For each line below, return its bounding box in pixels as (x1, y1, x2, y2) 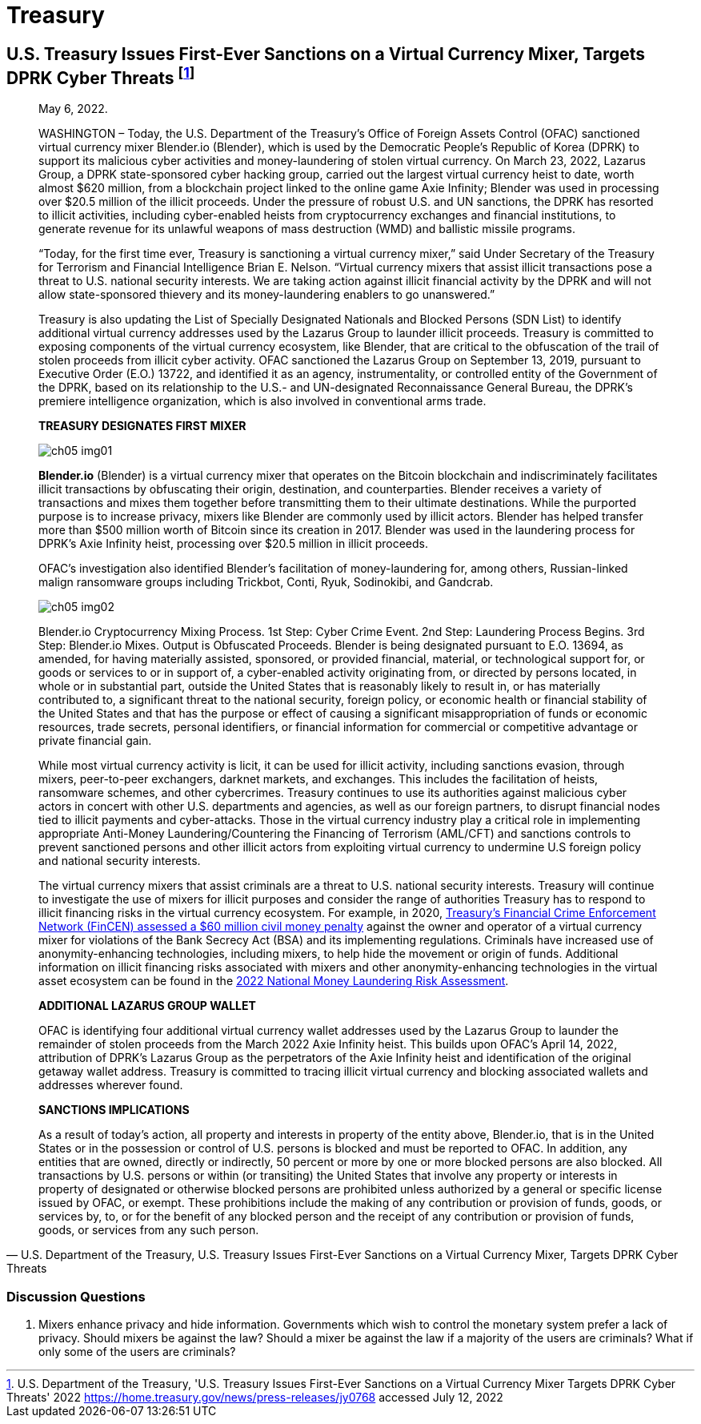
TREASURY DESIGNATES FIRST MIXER (38, 419, 246, 433)
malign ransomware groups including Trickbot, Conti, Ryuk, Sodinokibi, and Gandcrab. (38, 575, 494, 589)
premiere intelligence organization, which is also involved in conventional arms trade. (38, 394, 487, 408)
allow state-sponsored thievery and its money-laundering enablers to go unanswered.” (38, 288, 495, 302)
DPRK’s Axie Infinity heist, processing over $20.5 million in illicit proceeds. (38, 537, 428, 551)
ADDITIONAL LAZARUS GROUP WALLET (38, 999, 256, 1013)
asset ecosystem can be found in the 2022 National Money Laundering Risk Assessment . (38, 974, 509, 988)
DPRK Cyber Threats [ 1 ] (6, 63, 195, 88)
